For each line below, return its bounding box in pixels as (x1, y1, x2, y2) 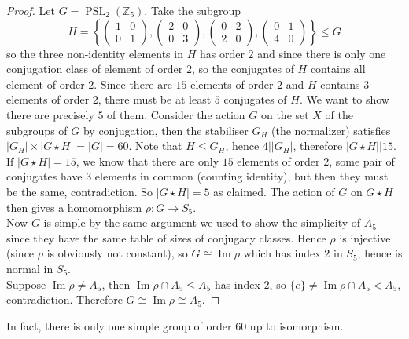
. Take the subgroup (144, 2, 241, 18)
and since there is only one (257, 45, 386, 61)
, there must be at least (98, 91, 212, 108)
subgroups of (6, 122, 68, 138)
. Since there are (94, 75, 172, 92)
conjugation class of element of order (6, 60, 183, 77)
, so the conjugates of (191, 60, 294, 77)
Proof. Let (6, 2, 55, 18)
